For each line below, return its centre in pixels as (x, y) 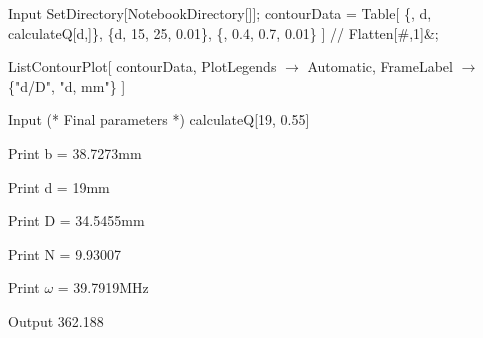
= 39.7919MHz (103, 287)
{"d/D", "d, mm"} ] (67, 85)
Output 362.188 (56, 320)
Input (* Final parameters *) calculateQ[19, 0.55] (159, 119)
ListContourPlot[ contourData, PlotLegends (142, 66)
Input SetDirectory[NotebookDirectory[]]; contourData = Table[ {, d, (220, 13)
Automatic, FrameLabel (380, 66)
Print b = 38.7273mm (75, 152)
